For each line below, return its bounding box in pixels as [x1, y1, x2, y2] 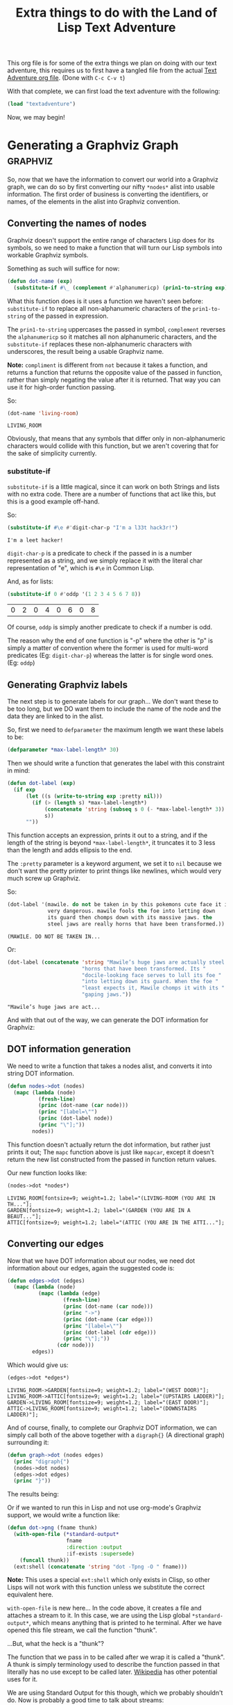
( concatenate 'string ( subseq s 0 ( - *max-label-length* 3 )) [44, 805, 225, 813]
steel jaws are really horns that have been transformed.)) [47, 920, 225, 928]
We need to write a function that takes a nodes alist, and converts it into [7, 1062, 213, 1070]
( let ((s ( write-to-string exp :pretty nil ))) [25, 793, 163, 800]
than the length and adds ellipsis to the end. [7, 846, 132, 855]
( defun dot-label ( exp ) [7, 780, 76, 787]
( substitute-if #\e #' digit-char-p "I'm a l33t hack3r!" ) [7, 524, 178, 531]
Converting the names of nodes [7, 218, 147, 229]
